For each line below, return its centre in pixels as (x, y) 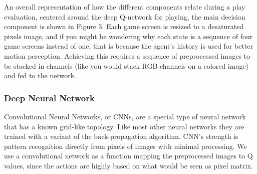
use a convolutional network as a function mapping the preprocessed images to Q (128, 156)
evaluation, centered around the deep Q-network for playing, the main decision (125, 16)
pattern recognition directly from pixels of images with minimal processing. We (125, 146)
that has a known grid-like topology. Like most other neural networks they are (124, 126)
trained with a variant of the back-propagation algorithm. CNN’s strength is (121, 136)
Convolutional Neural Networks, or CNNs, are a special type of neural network (125, 116)
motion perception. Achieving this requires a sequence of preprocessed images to (127, 55)
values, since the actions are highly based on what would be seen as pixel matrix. (128, 165)
